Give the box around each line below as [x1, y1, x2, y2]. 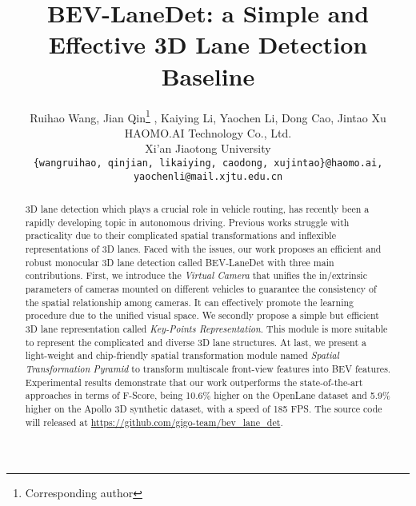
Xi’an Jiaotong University [145, 140, 271, 157]
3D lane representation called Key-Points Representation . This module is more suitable [25, 321, 388, 335]
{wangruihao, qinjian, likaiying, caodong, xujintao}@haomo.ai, [33, 157, 383, 169]
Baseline [161, 59, 255, 92]
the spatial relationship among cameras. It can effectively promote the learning [25, 295, 354, 309]
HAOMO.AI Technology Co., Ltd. [124, 124, 292, 141]
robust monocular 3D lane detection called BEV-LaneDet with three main [25, 255, 334, 269]
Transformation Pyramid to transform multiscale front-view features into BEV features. [25, 361, 391, 375]
